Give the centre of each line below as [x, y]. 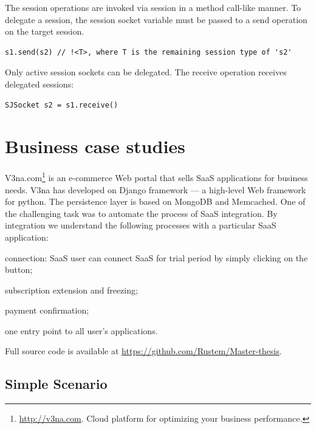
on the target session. [45, 31]
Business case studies [95, 146]
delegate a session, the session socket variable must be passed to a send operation [156, 19]
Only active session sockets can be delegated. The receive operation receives [146, 72]
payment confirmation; [47, 310]
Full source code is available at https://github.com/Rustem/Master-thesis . [143, 351]
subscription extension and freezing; [71, 290]
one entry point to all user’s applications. [81, 330]
